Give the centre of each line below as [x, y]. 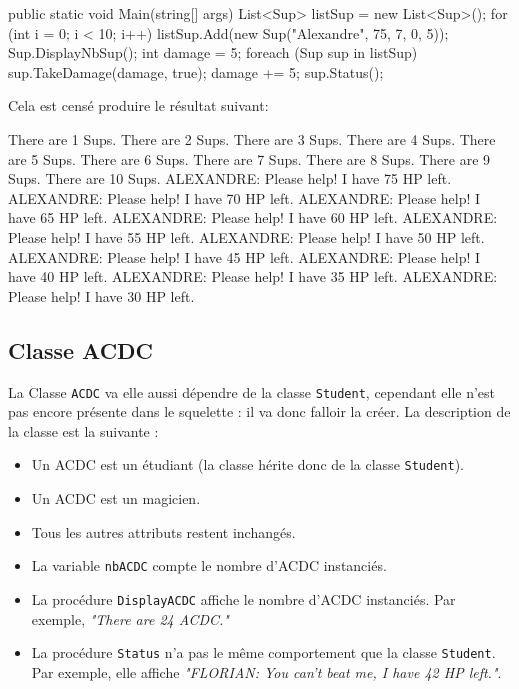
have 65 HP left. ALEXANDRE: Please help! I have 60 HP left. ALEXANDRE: [253, 217]
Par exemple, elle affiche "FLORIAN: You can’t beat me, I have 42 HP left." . [266, 671]
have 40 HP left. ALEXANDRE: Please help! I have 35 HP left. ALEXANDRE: [253, 276]
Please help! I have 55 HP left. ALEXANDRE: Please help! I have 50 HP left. [246, 236]
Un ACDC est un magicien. [116, 498]
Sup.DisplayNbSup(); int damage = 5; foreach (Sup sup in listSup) [213, 52]
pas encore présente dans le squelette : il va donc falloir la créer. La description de [259, 411]
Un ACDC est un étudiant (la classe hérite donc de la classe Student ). [247, 464]
